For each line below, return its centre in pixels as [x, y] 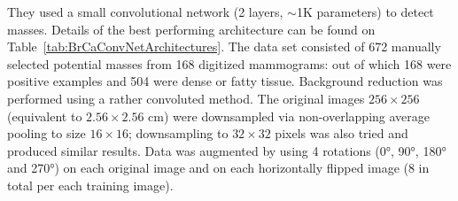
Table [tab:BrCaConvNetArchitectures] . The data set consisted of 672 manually [224, 46]
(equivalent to [45, 116]
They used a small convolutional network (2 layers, [145, 12]
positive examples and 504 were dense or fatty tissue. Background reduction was [225, 81]
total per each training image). [90, 185]
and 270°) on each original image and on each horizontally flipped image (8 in [218, 168]
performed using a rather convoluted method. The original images [186, 98]
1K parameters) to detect [365, 12]
